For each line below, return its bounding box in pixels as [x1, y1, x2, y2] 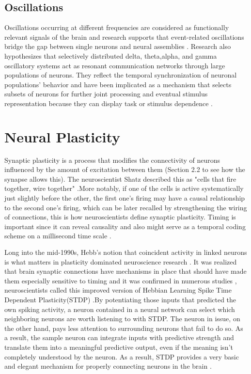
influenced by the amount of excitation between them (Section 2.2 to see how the [4, 164, 245, 174]
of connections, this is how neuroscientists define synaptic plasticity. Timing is [4, 212, 236, 222]
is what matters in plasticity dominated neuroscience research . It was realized [4, 256, 237, 266]
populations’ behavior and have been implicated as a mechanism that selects [4, 79, 232, 89]
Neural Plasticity [4, 126, 121, 146]
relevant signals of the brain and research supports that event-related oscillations [4, 31, 244, 42]
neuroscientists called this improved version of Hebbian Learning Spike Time [4, 285, 232, 295]
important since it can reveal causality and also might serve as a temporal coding [4, 221, 246, 231]
